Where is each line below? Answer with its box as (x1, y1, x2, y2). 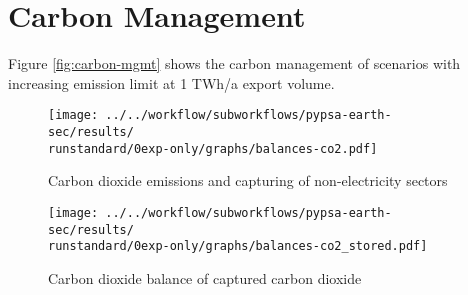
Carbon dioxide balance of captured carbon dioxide (48, 267, 362, 288)
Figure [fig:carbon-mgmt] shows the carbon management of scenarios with (8, 53, 461, 74)
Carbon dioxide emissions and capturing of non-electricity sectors (48, 170, 448, 191)
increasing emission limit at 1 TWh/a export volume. (8, 72, 335, 93)
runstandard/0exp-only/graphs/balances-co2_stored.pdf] (48, 239, 428, 254)
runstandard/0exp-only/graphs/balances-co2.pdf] (48, 141, 378, 156)
